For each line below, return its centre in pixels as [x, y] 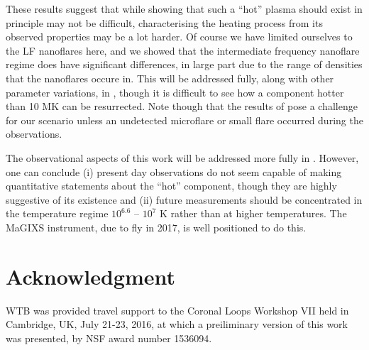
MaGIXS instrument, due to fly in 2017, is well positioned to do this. [156, 227]
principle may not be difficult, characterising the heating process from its [164, 22]
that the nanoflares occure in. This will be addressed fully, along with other [170, 78]
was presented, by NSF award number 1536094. [109, 338]
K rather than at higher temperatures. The [253, 213]
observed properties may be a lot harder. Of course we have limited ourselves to [179, 37]
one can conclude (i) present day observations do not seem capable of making [174, 171]
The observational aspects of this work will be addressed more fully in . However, [182, 157]
